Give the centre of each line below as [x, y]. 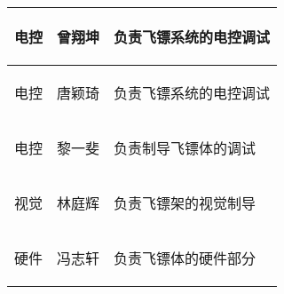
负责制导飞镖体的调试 [185, 148]
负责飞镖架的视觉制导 [185, 203]
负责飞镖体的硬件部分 [185, 258]
